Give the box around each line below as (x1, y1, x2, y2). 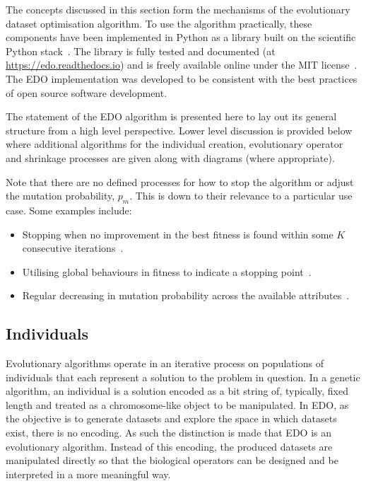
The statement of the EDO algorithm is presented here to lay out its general (6, 109, 337, 124)
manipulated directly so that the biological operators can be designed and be (6, 453, 338, 468)
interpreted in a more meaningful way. (6, 466, 171, 481)
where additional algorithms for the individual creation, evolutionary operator (6, 137, 343, 151)
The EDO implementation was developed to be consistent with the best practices (6, 71, 358, 86)
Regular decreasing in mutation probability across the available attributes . (22, 288, 350, 303)
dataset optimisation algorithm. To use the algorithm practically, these (6, 16, 312, 30)
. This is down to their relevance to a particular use (129, 188, 353, 203)
